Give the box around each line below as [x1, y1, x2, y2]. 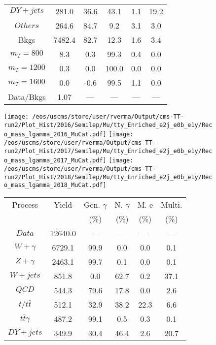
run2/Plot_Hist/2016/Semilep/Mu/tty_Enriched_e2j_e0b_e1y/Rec [4, 121, 213, 128]
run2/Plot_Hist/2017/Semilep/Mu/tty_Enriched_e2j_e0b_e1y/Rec [4, 147, 213, 155]
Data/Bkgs [8, 91, 46, 102]
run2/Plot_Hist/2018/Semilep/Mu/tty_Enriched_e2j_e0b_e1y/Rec [4, 173, 213, 181]
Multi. [161, 198, 182, 210]
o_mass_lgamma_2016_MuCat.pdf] [4, 131, 107, 138]
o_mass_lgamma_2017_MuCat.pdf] [4, 157, 107, 164]
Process [12, 198, 38, 210]
